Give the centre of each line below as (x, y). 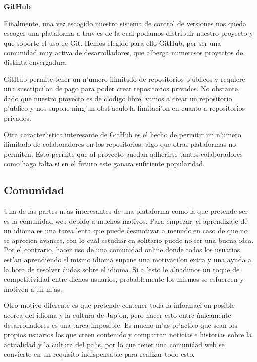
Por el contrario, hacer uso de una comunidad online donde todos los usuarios (122, 250)
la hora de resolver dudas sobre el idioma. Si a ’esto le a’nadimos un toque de (122, 269)
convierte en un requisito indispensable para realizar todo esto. (99, 354)
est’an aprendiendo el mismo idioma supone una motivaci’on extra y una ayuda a (128, 260)
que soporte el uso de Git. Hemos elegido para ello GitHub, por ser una (113, 42)
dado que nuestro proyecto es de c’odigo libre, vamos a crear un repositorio (118, 98)
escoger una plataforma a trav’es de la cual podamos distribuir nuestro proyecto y (128, 33)
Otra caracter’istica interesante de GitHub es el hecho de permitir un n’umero (123, 134)
